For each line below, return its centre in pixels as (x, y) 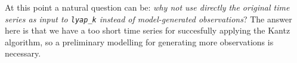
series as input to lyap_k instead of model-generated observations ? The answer (148, 19)
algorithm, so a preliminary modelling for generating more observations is (139, 42)
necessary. (23, 53)
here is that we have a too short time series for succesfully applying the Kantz (148, 30)
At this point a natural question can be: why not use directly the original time (147, 7)
